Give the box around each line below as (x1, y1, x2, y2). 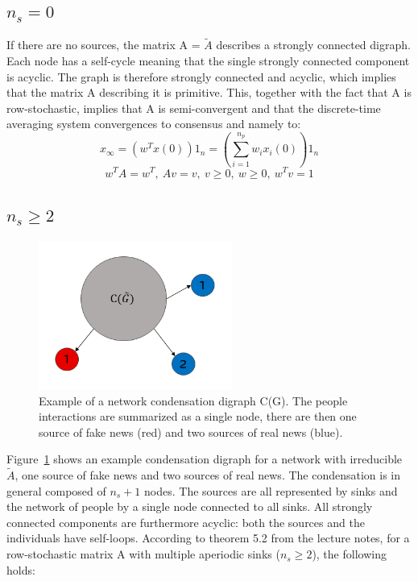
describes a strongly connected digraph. (216, 36, 411, 53)
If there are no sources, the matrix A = (6, 36, 201, 53)
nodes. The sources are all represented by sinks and (144, 482, 398, 499)
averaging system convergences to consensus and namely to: (6, 115, 301, 132)
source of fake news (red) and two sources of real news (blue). (39, 423, 343, 440)
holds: (6, 561, 35, 578)
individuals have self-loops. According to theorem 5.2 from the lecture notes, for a (6, 529, 410, 546)
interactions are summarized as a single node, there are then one (39, 408, 357, 425)
